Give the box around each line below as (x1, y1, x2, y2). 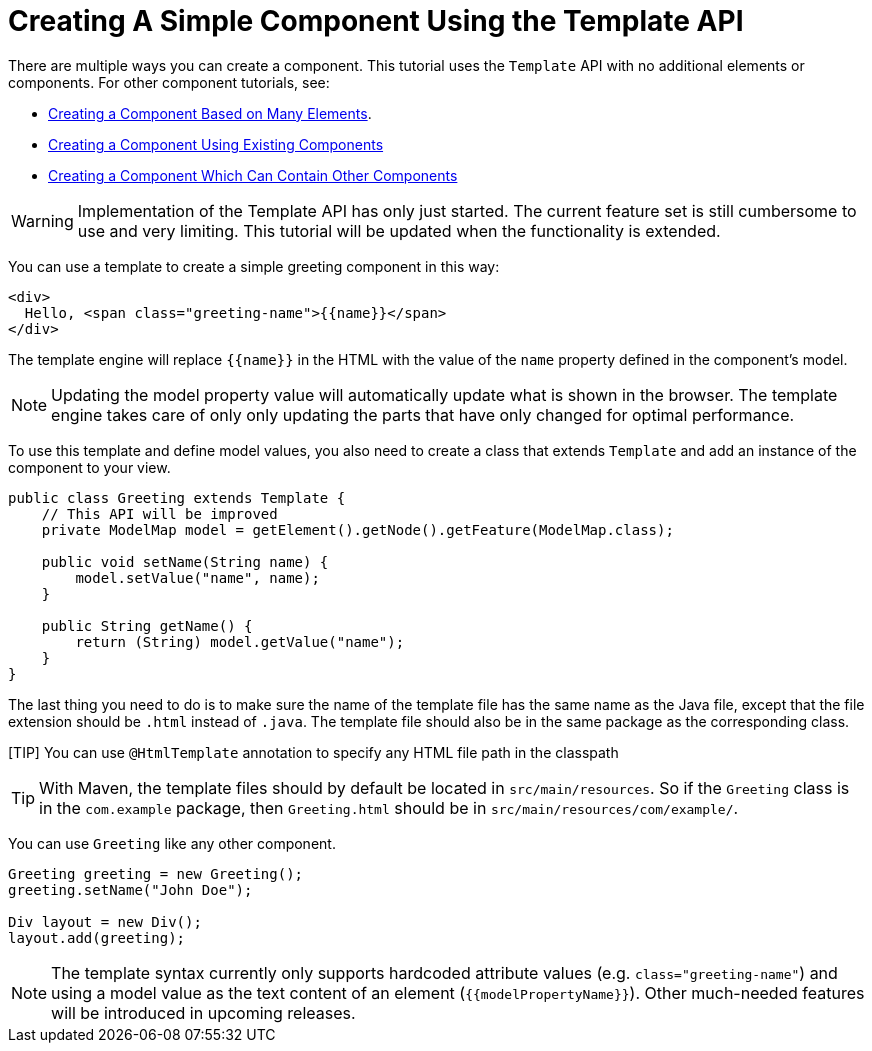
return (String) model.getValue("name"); (75, 633, 405, 650)
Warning (11, 210, 74, 231)
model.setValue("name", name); (75, 569, 320, 586)
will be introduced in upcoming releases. (51, 1002, 356, 1023)
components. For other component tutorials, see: (8, 73, 330, 91)
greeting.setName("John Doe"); (8, 881, 253, 898)
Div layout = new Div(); (8, 913, 202, 930)
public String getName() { (41, 617, 253, 634)
